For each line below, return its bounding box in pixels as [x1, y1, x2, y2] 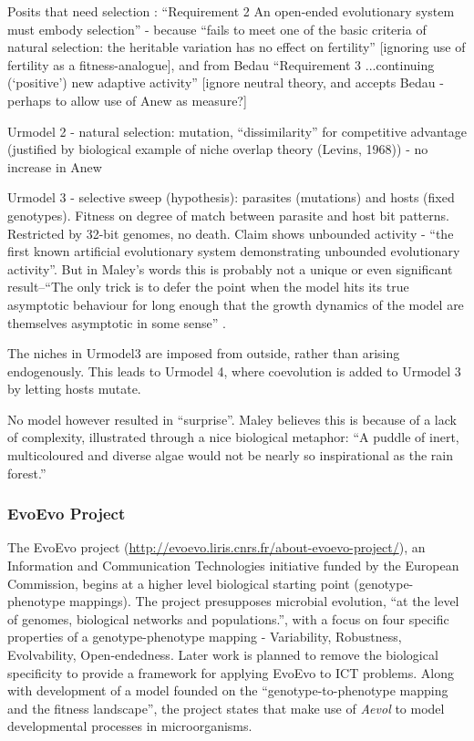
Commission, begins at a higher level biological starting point [7, 573, 350, 592]
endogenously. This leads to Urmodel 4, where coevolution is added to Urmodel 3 [7, 361, 461, 380]
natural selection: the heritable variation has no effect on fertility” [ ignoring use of [7, 37, 466, 57]
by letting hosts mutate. [7, 379, 141, 398]
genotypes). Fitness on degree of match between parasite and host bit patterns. [7, 205, 449, 224]
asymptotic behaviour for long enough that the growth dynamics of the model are [7, 294, 464, 314]
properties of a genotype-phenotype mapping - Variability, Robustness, [7, 627, 402, 646]
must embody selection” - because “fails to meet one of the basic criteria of [7, 19, 427, 38]
